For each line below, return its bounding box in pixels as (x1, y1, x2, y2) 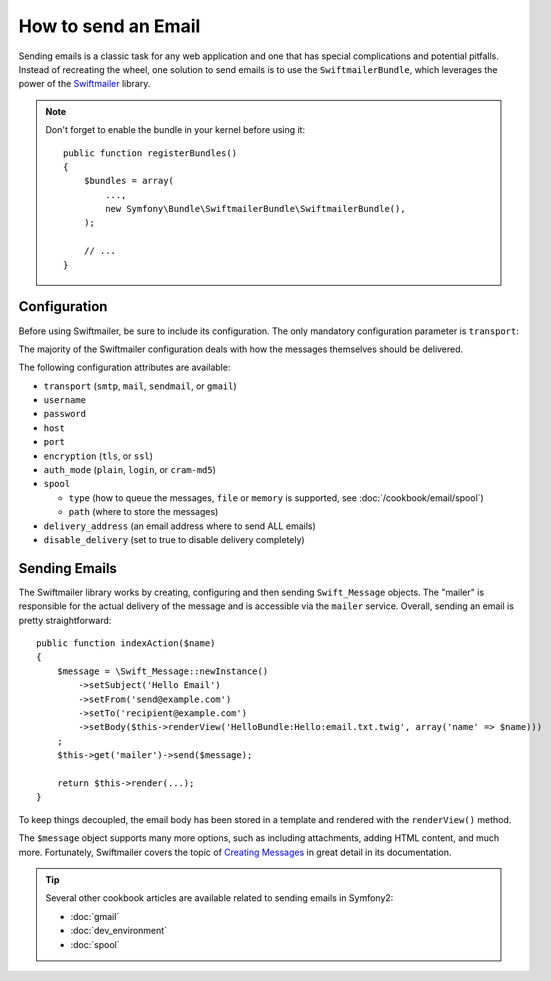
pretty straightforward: (18, 614, 112, 626)
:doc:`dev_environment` (70, 925, 168, 937)
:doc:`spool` (70, 938, 120, 950)
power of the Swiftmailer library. (18, 78, 151, 90)
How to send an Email (18, 15, 201, 37)
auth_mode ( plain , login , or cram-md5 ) (43, 464, 217, 476)
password (43, 408, 87, 420)
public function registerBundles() (63, 147, 238, 159)
